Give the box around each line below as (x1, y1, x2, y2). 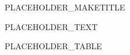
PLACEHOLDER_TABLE (5, 40, 102, 52)
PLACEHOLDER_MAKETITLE (5, 1, 125, 13)
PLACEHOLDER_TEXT (5, 20, 98, 32)
